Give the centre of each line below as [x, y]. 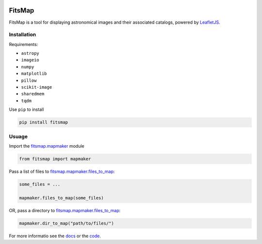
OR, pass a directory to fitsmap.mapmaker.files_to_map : [65, 210]
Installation [23, 35]
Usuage [18, 137]
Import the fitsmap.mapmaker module [47, 146]
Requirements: [24, 44]
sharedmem [33, 94]
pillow [29, 80]
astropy [30, 53]
